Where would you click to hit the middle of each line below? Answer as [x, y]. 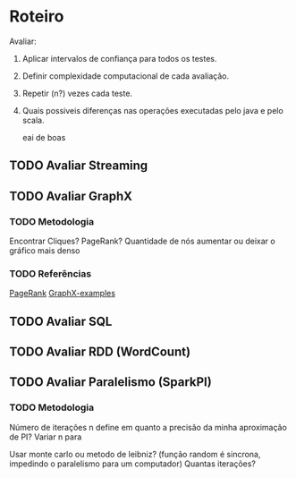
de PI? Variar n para [46, 437]
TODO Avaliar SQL [61, 321]
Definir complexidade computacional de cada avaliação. [126, 76]
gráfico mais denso [45, 251]
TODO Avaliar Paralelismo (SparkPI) [110, 382]
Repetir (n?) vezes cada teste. [77, 93]
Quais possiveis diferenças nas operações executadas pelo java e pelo [152, 110]
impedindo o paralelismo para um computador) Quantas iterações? [133, 464]
